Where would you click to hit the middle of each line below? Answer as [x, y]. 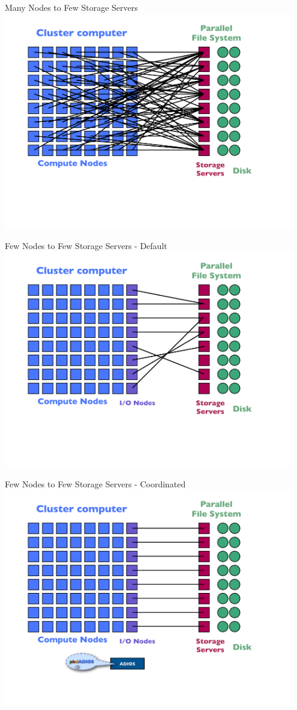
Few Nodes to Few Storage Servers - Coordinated [95, 483]
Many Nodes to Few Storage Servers [71, 7]
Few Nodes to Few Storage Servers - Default [86, 245]
